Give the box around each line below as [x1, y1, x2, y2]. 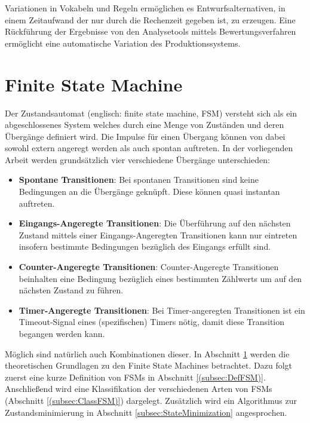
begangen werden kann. [19, 327, 105, 339]
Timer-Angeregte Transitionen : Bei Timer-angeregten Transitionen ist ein [19, 304, 305, 316]
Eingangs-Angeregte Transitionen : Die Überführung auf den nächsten [19, 217, 291, 229]
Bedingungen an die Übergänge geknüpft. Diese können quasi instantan [19, 185, 280, 198]
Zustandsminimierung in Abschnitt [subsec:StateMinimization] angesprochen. [5, 406, 287, 418]
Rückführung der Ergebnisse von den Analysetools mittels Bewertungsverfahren [5, 25, 296, 38]
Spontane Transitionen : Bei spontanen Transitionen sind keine [19, 173, 259, 186]
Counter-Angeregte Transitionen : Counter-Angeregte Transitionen [19, 260, 279, 273]
